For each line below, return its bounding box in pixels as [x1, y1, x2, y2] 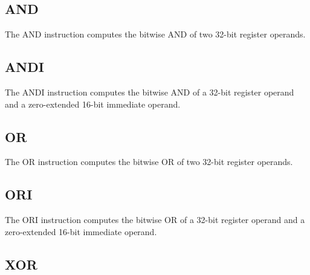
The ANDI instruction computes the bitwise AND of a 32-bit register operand [5, 86, 294, 98]
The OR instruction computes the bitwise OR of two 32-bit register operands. [5, 155, 293, 168]
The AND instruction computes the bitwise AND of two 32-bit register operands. [5, 28, 306, 40]
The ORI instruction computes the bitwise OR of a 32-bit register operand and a [5, 213, 305, 226]
